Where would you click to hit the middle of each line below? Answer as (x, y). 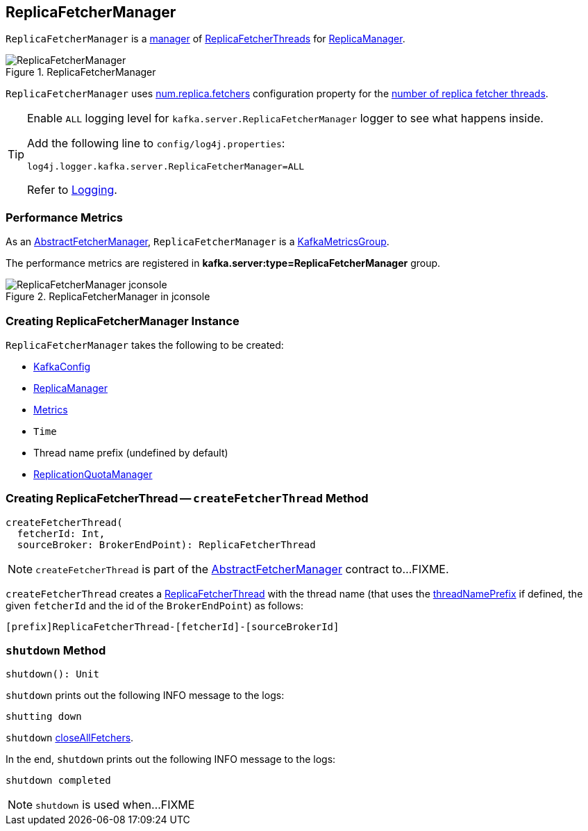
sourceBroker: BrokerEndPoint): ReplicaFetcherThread (166, 544)
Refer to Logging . (72, 190)
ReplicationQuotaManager (93, 474)
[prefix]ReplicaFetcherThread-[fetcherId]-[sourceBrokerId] (173, 626)
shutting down (44, 717)
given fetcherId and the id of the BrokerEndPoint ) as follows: (154, 605)
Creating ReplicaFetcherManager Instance (123, 321)
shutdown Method (56, 651)
